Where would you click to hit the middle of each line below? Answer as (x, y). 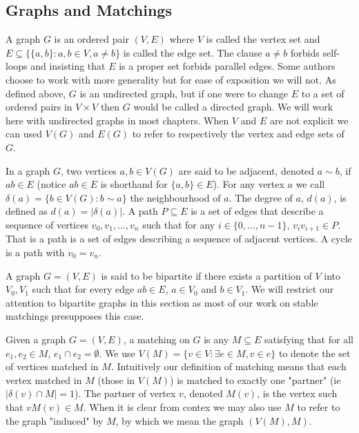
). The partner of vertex (125, 393)
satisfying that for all (309, 339)
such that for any (179, 224)
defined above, (36, 93)
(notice (51, 184)
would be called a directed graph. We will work (233, 107)
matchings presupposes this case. (75, 316)
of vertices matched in (52, 366)
